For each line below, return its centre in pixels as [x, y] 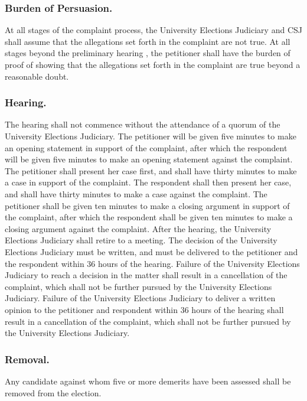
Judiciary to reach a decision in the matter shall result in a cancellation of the [146, 275]
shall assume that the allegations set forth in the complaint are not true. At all [148, 41]
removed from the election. [53, 392]
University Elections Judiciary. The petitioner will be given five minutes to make [151, 136]
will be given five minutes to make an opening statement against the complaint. [149, 159]
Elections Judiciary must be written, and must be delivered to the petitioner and [151, 251]
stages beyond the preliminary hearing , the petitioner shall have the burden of [148, 53]
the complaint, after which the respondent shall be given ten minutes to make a [149, 217]
